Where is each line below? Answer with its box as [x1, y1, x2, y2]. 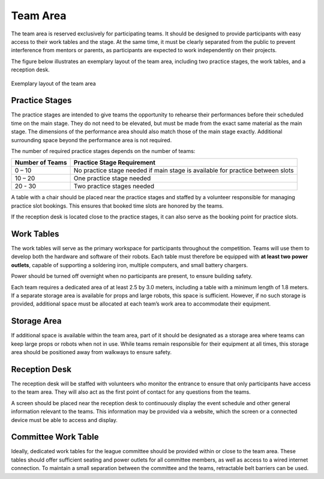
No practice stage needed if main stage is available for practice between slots [73, 166, 294, 175]
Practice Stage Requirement [73, 158, 156, 167]
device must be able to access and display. [11, 416, 118, 423]
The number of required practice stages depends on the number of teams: [11, 147, 196, 154]
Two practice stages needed [73, 182, 154, 190]
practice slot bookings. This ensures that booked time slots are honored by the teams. [11, 202, 224, 209]
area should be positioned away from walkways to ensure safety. [11, 349, 172, 356]
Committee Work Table [11, 432, 99, 442]
